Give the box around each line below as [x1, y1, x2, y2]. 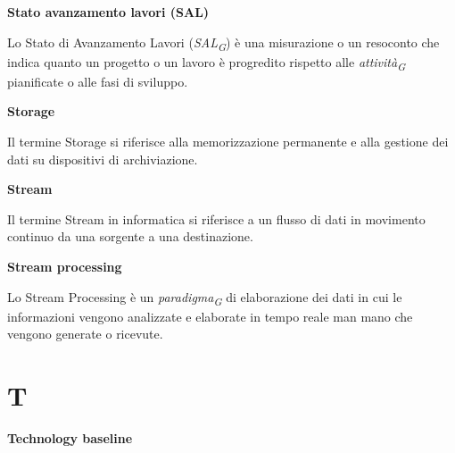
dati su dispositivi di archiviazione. [7, 149, 198, 168]
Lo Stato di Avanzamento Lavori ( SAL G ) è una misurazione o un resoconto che [7, 32, 440, 54]
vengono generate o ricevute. [7, 324, 163, 343]
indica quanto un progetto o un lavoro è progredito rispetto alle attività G [7, 52, 406, 73]
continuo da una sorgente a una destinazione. [7, 227, 253, 246]
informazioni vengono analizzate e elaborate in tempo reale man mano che [7, 306, 413, 325]
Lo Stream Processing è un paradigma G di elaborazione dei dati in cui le [7, 287, 402, 308]
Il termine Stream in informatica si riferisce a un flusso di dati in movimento [7, 209, 426, 228]
